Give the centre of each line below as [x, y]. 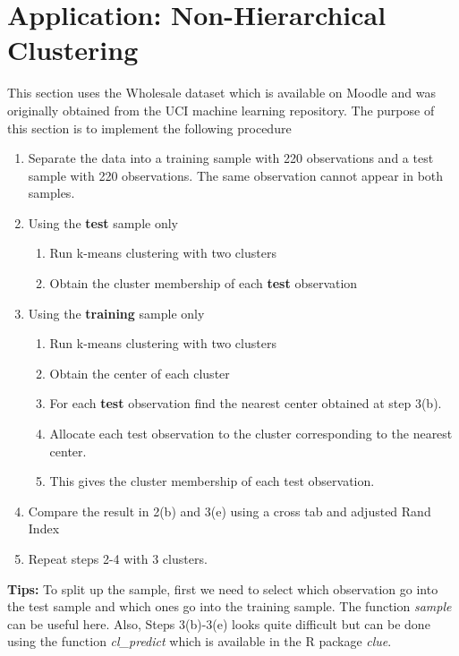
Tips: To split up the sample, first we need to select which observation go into [223, 588]
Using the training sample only [116, 313]
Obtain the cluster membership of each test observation [204, 283]
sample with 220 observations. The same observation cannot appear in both [236, 175]
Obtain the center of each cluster [140, 373]
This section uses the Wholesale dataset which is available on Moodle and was [221, 93]
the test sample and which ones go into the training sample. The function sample [229, 606]
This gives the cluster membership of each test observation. [212, 481]
